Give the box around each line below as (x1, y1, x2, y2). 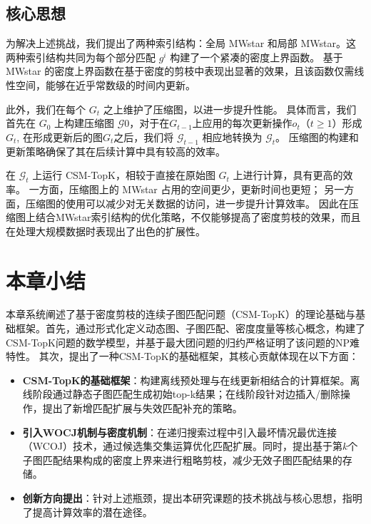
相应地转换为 (202, 129, 263, 144)
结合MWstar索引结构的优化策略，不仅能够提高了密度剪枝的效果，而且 (35, 210, 361, 225)
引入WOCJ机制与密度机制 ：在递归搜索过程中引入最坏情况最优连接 (22, 424, 337, 439)
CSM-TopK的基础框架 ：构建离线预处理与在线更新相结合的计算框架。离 (22, 372, 360, 387)
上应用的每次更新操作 (192, 115, 293, 130)
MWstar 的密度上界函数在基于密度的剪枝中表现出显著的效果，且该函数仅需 (6, 63, 355, 78)
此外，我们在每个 (6, 101, 86, 116)
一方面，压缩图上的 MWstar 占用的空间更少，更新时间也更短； (29, 181, 321, 196)
